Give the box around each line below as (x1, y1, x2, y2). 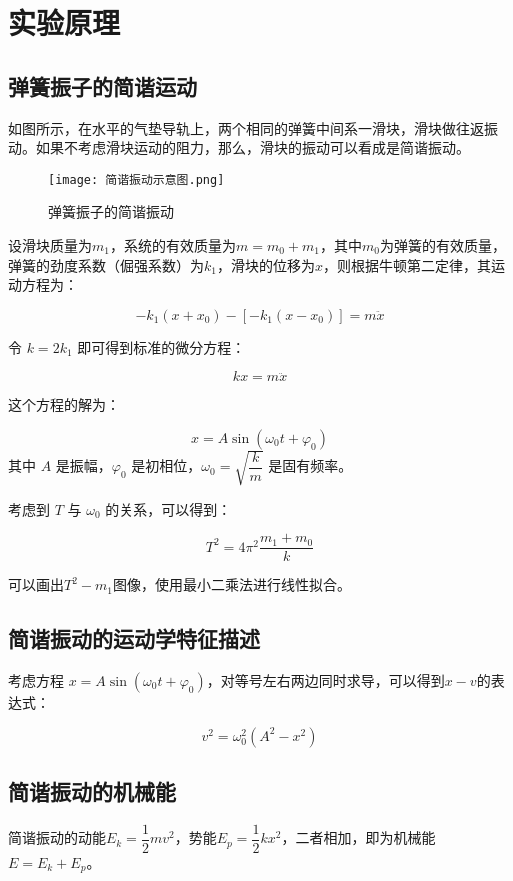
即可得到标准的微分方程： (77, 336, 246, 357)
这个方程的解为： (8, 394, 120, 415)
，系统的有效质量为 (109, 235, 236, 256)
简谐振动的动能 (8, 827, 106, 848)
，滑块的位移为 (216, 254, 315, 275)
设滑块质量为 (8, 235, 92, 256)
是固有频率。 (268, 455, 353, 476)
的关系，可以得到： (105, 498, 232, 519)
